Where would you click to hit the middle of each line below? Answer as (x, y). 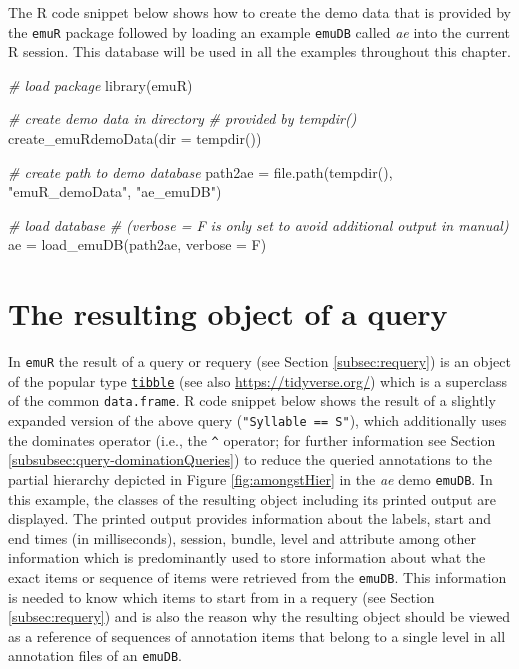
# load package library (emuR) (100, 84)
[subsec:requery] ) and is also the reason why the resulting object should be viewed (259, 616)
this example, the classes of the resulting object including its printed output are (252, 498)
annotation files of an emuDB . (95, 655)
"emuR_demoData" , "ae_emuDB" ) (115, 191)
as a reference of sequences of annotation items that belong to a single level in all (257, 635)
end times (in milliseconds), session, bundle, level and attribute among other (242, 537)
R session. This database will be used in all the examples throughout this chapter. (259, 51)
